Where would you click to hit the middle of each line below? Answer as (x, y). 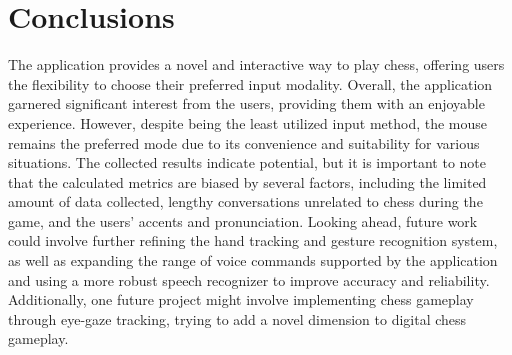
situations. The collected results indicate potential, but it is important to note (247, 162)
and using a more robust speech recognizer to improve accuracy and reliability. (249, 279)
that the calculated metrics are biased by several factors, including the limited (247, 181)
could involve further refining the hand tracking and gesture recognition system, (253, 240)
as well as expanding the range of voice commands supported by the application (253, 260)
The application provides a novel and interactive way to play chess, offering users (256, 64)
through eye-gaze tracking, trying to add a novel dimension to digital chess (237, 318)
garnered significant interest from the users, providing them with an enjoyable (246, 103)
